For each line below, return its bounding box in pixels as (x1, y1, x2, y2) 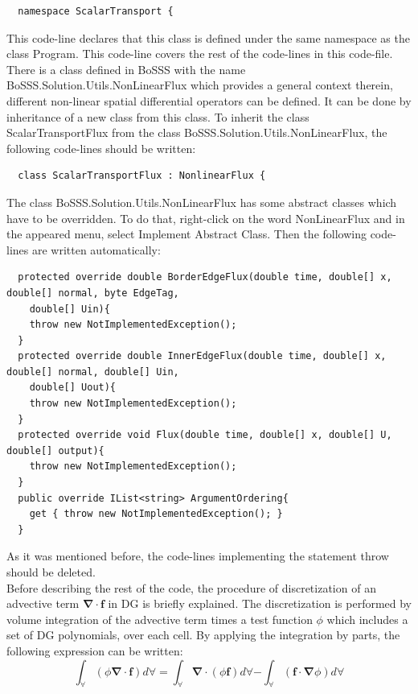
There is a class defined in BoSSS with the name (6, 60, 246, 77)
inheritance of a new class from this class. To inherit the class (6, 108, 309, 125)
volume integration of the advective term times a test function (6, 610, 313, 627)
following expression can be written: (6, 642, 183, 659)
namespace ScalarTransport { (18, 6, 174, 17)
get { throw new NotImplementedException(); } (29, 508, 283, 520)
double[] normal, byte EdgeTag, (6, 287, 179, 299)
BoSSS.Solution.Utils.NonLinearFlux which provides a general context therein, (6, 76, 393, 93)
